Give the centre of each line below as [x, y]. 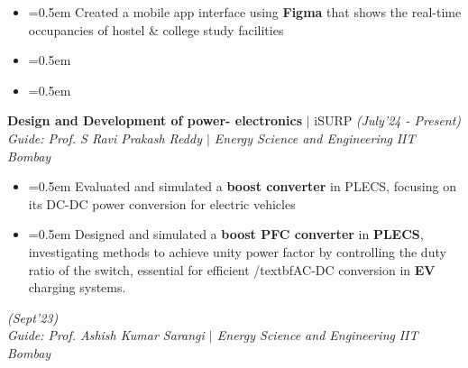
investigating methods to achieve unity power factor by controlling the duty [237, 251]
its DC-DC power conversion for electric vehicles [162, 203]
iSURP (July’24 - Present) [388, 120]
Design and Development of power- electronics [155, 120]
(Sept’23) [33, 317]
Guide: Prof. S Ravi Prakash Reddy [105, 138]
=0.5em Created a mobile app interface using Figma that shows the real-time [245, 12]
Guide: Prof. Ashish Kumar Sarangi [106, 335]
